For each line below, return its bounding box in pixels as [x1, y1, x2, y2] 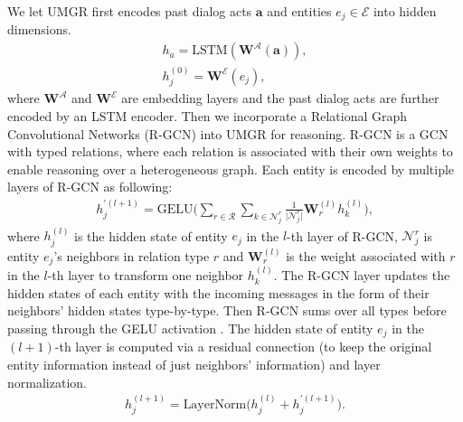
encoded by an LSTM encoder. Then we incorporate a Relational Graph [7, 106, 408, 125]
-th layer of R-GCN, [287, 226, 398, 245]
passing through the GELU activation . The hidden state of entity [7, 318, 373, 337]
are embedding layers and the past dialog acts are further [121, 89, 439, 108]
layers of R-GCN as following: [7, 177, 173, 196]
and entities [267, 2, 332, 20]
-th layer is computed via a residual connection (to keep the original [54, 337, 432, 356]
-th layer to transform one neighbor [47, 266, 244, 285]
